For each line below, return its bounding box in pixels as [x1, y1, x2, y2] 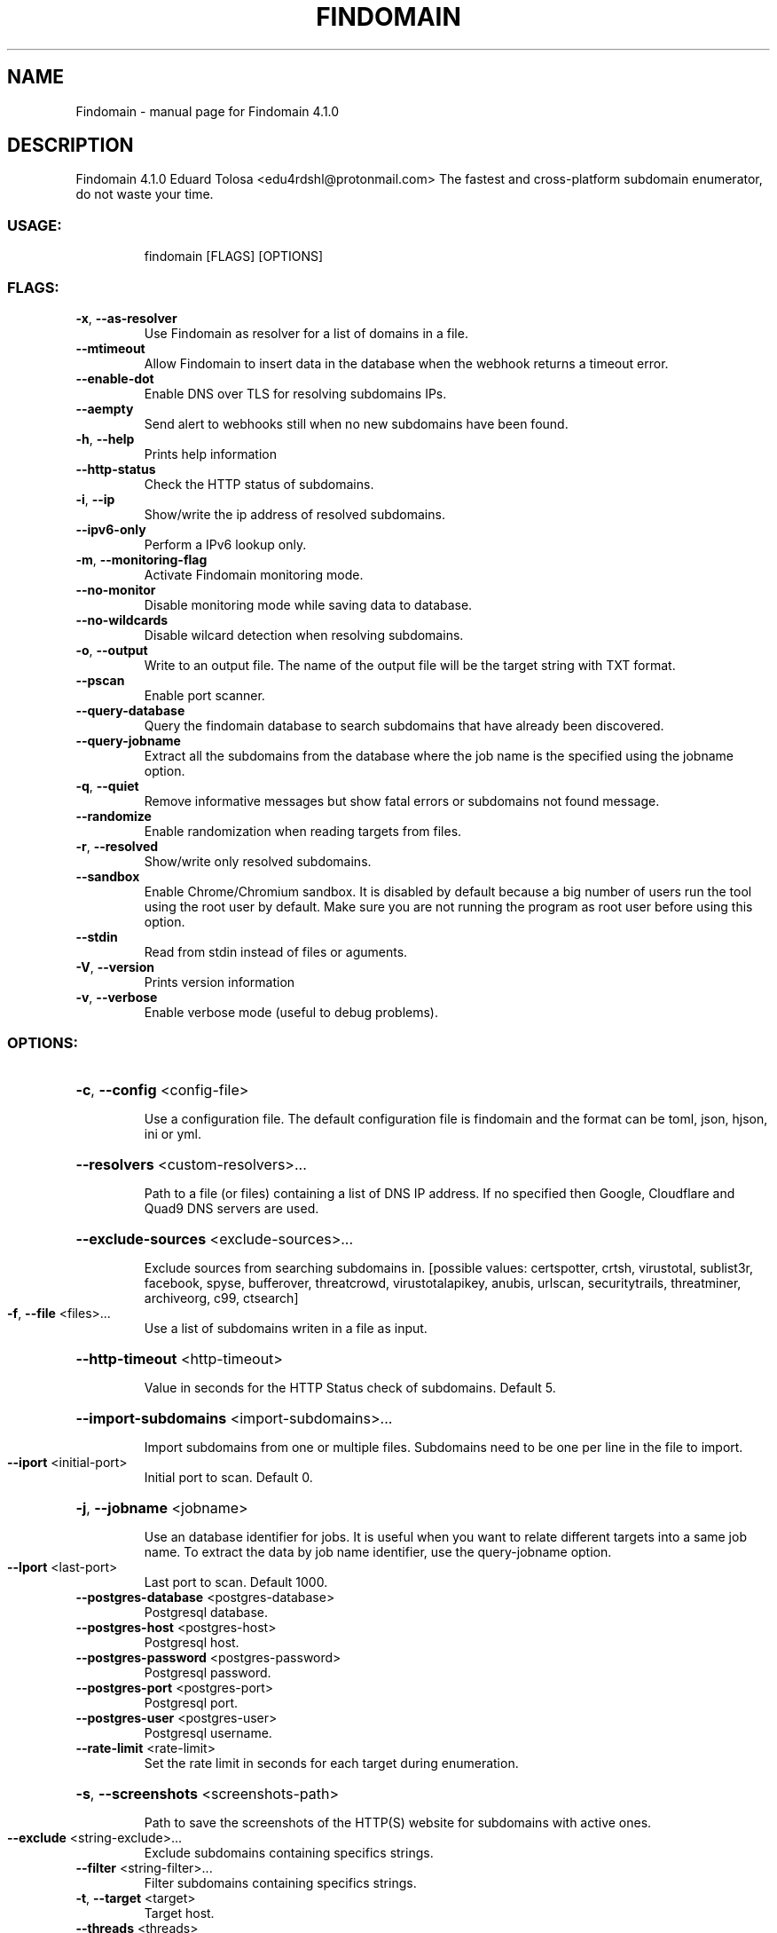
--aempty [75, 400, 134, 416]
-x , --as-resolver [75, 310, 177, 326]
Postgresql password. [144, 1664, 271, 1680]
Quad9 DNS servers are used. [144, 1200, 319, 1216]
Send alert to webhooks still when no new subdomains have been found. [144, 415, 569, 431]
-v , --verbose [75, 989, 158, 1005]
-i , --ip [75, 491, 115, 507]
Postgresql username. [144, 1724, 272, 1740]
